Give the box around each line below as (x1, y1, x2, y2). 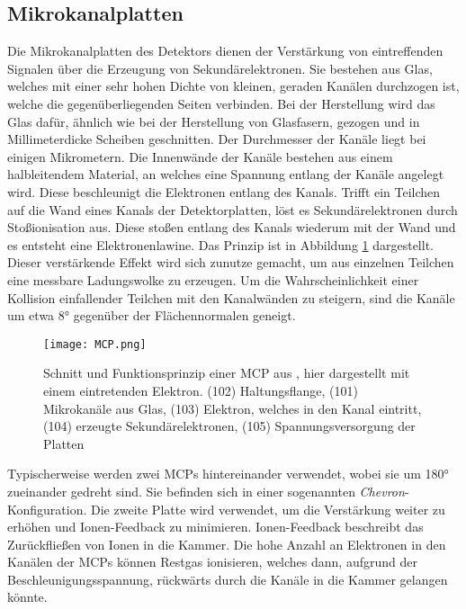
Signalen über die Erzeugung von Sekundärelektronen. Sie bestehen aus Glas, (7, 58, 433, 77)
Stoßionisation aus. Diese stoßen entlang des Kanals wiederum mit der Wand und (7, 218, 456, 237)
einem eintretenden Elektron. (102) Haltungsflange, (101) (43, 381, 358, 399)
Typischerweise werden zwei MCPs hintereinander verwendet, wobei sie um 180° (7, 464, 449, 483)
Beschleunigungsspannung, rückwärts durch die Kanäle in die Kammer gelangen (7, 569, 448, 588)
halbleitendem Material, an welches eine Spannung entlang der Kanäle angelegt (7, 165, 444, 184)
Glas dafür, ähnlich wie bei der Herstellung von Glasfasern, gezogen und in (7, 112, 420, 130)
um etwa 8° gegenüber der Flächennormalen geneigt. (7, 306, 296, 325)
